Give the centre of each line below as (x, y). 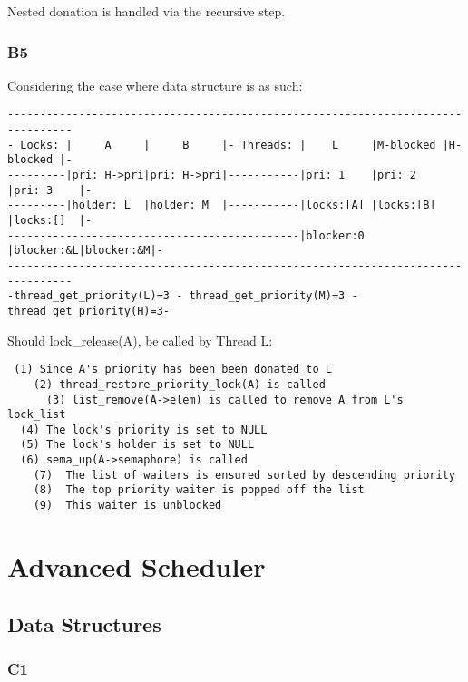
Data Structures (84, 624)
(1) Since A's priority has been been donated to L (173, 370)
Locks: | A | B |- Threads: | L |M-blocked (228, 145)
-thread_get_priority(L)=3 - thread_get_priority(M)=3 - (183, 296)
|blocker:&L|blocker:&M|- (85, 251)
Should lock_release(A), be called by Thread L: (140, 340)
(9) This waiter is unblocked (127, 506)
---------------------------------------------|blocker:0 (186, 235)
